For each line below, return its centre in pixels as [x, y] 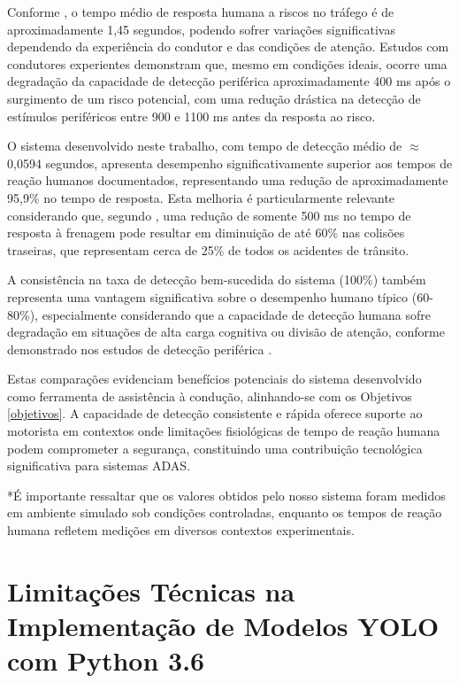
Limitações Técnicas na [151, 590]
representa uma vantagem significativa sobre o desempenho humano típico [208, 296]
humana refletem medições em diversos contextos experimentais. [181, 530]
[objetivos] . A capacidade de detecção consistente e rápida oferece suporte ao [215, 413]
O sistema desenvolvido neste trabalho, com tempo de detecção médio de [205, 146]
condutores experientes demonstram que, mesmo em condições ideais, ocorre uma [227, 63]
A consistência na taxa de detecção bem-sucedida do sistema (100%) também [217, 279]
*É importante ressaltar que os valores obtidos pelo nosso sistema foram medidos [226, 495]
